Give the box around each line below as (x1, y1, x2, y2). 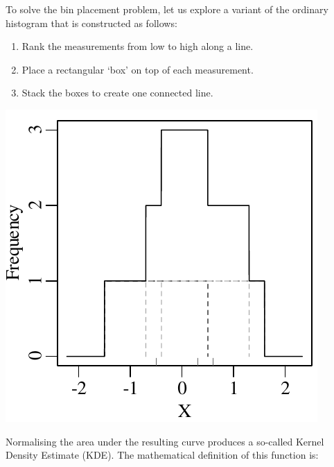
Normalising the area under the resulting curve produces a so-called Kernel (6, 434, 324, 448)
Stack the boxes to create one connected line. (21, 85, 213, 100)
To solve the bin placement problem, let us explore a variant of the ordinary (6, 2, 328, 16)
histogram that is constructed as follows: (6, 15, 177, 30)
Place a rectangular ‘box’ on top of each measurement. (21, 62, 254, 76)
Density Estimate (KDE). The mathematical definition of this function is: (6, 448, 319, 462)
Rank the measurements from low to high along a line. (21, 39, 254, 53)
